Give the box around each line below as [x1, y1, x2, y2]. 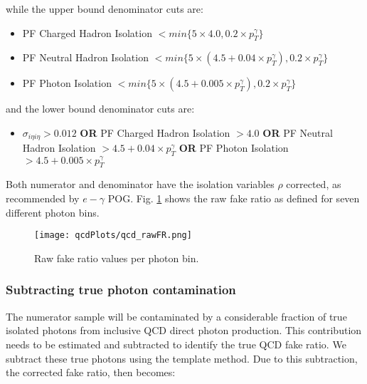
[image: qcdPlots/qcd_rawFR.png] [34, 230, 192, 241]
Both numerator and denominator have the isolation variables [6, 177, 275, 192]
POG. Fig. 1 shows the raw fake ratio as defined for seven [107, 191, 360, 206]
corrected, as [286, 177, 341, 192]
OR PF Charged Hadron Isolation [80, 125, 230, 140]
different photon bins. [6, 204, 100, 219]
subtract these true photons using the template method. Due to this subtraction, [6, 351, 358, 365]
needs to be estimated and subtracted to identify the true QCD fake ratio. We [6, 336, 346, 351]
